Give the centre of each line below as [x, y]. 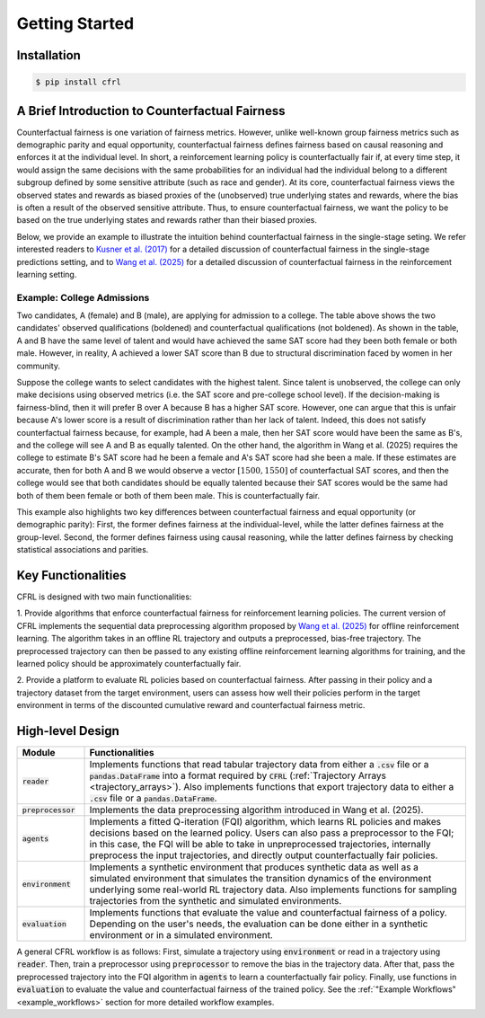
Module [39, 753]
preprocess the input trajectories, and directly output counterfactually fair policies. [264, 855]
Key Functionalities [71, 575]
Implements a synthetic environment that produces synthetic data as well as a [254, 867]
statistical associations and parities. [83, 550]
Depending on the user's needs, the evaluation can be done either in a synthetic [259, 924]
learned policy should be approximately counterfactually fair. [129, 663]
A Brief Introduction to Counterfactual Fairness [151, 111]
